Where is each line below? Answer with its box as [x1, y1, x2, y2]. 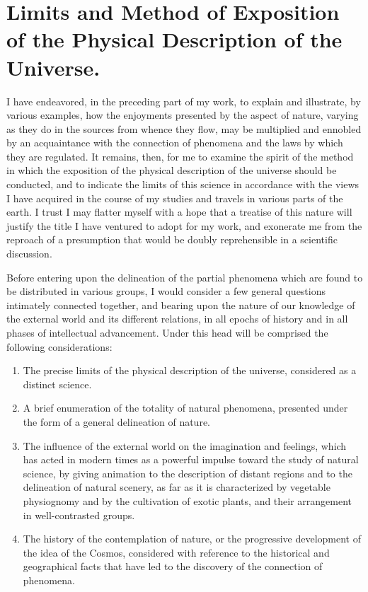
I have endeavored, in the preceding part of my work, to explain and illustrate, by [6, 93, 361, 108]
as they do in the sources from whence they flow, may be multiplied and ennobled [6, 121, 362, 136]
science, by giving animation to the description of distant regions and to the [23, 465, 352, 480]
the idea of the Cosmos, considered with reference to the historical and [23, 545, 330, 559]
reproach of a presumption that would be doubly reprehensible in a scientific [6, 232, 338, 247]
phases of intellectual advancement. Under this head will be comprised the [6, 325, 328, 339]
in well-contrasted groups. [23, 507, 135, 522]
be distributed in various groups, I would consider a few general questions [6, 284, 326, 298]
